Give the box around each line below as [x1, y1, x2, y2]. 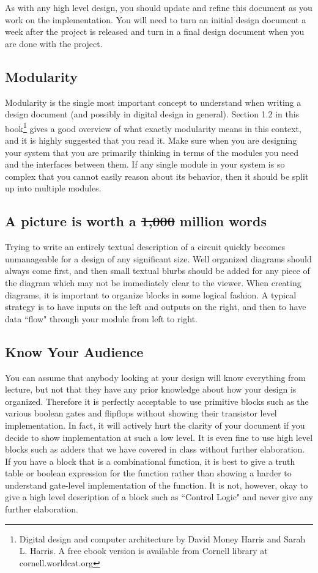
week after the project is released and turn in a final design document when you [5, 25, 305, 38]
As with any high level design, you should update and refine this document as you [5, 1, 312, 13]
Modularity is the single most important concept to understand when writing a [5, 95, 301, 108]
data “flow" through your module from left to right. [5, 312, 198, 325]
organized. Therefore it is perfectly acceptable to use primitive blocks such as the [5, 394, 309, 407]
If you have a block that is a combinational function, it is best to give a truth [5, 454, 295, 467]
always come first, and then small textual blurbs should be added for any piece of [5, 264, 310, 277]
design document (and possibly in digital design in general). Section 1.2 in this [5, 108, 300, 120]
